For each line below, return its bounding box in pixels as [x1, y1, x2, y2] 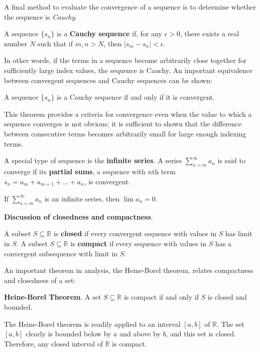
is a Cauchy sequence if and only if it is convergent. [57, 92, 215, 102]
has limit [225, 228, 252, 239]
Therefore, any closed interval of [4, 338, 103, 348]
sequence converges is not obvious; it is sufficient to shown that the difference [4, 118, 242, 129]
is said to [217, 155, 245, 166]
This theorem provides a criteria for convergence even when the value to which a [4, 108, 252, 119]
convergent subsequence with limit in [4, 248, 118, 258]
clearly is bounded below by [25, 328, 111, 339]
